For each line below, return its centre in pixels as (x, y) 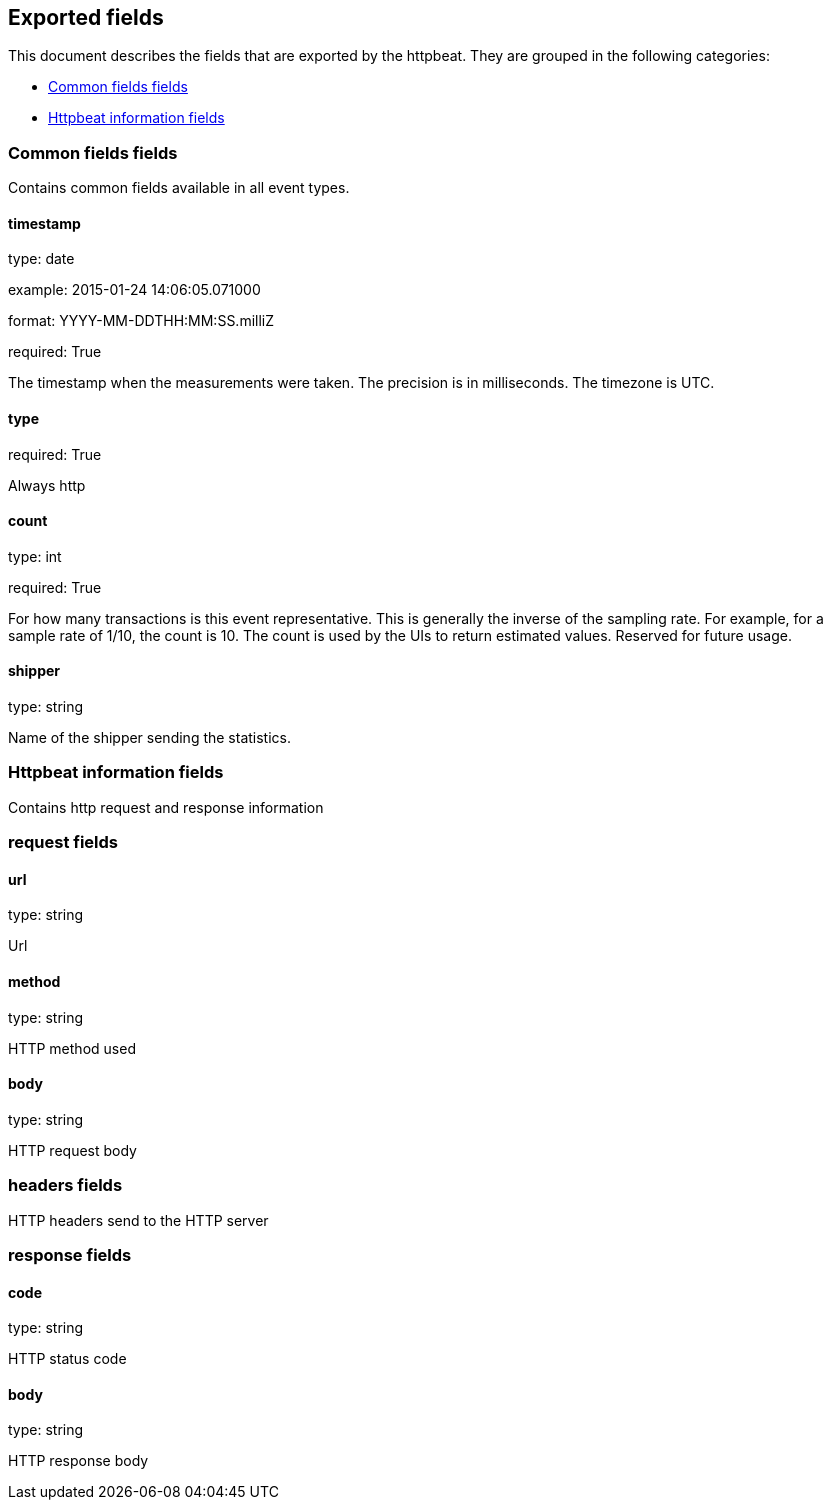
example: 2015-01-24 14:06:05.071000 (134, 290)
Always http (47, 485)
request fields (63, 842)
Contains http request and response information (166, 807)
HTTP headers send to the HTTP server (138, 1220)
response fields (70, 1254)
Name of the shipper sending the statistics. (150, 738)
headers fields (65, 1185)
